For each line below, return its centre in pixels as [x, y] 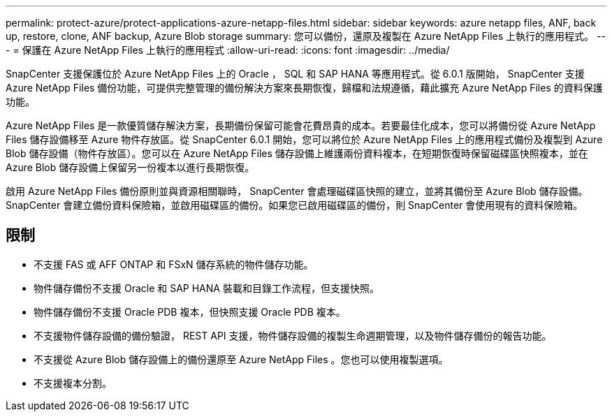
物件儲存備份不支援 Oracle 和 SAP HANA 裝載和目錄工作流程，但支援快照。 [206, 288]
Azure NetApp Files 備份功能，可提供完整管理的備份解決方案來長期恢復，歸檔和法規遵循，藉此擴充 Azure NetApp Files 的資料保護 [304, 88]
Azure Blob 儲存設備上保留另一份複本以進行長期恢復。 [130, 167]
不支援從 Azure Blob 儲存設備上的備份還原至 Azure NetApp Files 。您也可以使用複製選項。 [241, 359]
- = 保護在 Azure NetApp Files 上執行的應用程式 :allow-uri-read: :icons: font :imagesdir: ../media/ [228, 50]
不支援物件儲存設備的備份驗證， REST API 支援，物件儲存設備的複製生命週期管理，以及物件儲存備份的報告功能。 [293, 335]
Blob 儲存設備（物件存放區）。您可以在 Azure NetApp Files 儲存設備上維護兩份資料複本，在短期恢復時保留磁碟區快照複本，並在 [297, 153]
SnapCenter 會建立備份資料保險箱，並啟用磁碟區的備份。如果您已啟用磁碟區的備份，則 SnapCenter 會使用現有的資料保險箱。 [294, 205]
